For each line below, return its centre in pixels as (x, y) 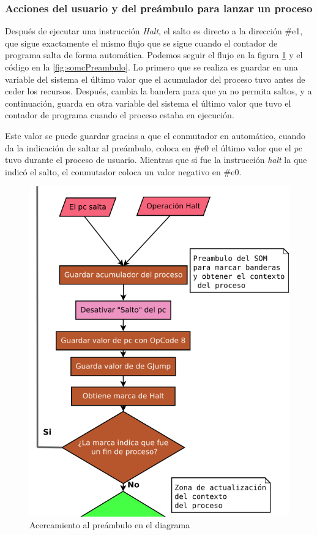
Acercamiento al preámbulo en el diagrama (110, 525)
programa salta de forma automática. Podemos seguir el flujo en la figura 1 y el (154, 55)
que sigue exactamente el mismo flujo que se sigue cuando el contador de (141, 43)
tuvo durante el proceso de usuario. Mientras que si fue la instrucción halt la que (156, 160)
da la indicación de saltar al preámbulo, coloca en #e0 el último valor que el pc (154, 147)
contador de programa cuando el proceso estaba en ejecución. (120, 115)
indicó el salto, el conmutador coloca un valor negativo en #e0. (123, 171)
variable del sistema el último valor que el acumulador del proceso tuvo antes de (155, 79)
